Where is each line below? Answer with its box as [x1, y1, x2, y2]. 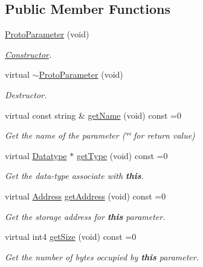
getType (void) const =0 [76, 149, 168, 162]
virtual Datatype [5, 149, 67, 162]
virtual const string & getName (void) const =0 [5, 108, 181, 121]
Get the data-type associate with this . [5, 169, 144, 182]
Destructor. [5, 88, 47, 101]
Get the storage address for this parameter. [5, 210, 166, 222]
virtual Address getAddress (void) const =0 [5, 189, 166, 202]
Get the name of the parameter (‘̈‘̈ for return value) [5, 129, 195, 142]
